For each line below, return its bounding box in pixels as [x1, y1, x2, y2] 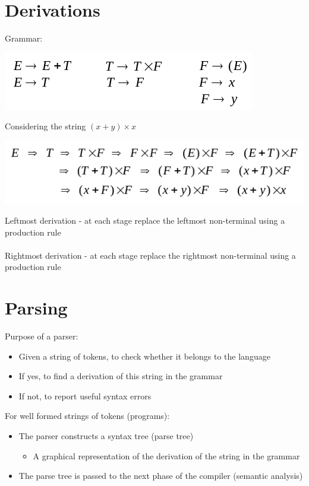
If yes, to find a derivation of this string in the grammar [18, 370, 223, 382]
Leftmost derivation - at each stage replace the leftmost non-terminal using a [5, 214, 285, 226]
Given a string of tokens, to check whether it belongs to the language [18, 350, 270, 362]
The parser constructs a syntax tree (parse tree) [18, 430, 194, 441]
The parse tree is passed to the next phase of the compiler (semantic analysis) [18, 469, 303, 482]
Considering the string [5, 120, 86, 132]
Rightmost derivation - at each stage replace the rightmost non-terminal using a [5, 249, 296, 261]
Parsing [5, 296, 68, 320]
